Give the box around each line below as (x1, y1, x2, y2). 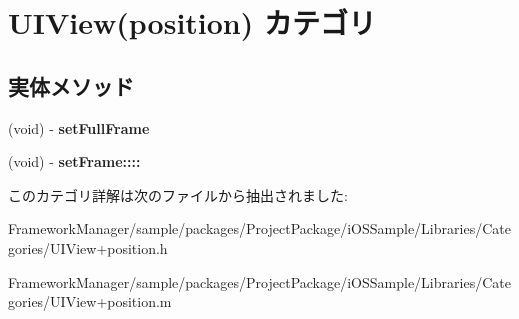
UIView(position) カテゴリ (8, 2, 377, 43)
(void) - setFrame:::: (8, 151, 141, 172)
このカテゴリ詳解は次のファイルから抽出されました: (8, 184, 348, 205)
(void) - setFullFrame (8, 117, 150, 138)
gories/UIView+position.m (8, 291, 172, 312)
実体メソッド (8, 70, 134, 101)
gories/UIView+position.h (8, 237, 168, 258)
